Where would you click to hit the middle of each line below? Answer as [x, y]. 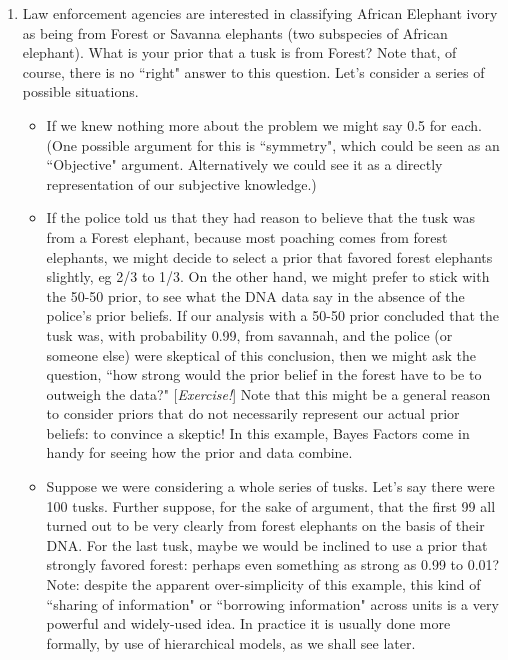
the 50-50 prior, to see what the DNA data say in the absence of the [255, 295]
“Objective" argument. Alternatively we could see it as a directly [244, 164]
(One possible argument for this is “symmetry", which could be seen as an [273, 144]
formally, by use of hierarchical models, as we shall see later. [231, 642]
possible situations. [80, 91]
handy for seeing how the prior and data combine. [199, 452]
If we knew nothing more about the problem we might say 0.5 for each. [264, 124]
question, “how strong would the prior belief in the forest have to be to [264, 374]
